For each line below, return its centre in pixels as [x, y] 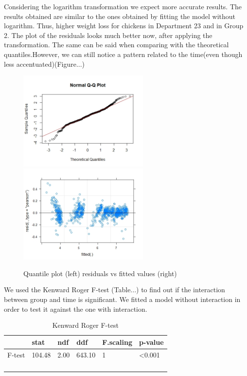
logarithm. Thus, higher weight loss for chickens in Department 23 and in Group [124, 26]
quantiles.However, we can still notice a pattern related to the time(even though [123, 54]
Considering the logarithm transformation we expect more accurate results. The [123, 6]
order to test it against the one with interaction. [76, 309]
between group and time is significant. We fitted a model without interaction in [122, 299]
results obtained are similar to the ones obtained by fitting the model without [120, 16]
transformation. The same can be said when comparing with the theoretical [116, 45]
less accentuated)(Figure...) [44, 64]
